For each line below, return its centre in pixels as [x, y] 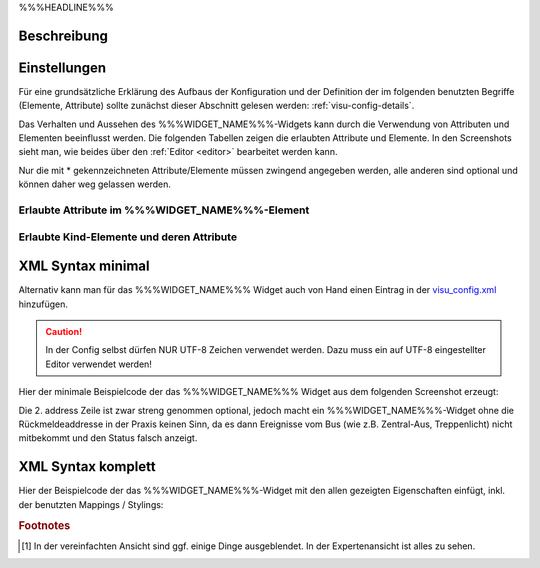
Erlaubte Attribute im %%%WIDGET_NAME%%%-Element [164, 210]
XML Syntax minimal [84, 266]
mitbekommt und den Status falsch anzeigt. [108, 438]
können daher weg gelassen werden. [95, 184]
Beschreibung [63, 35]
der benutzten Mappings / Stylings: [91, 504]
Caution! [64, 332]
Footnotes [44, 525]
